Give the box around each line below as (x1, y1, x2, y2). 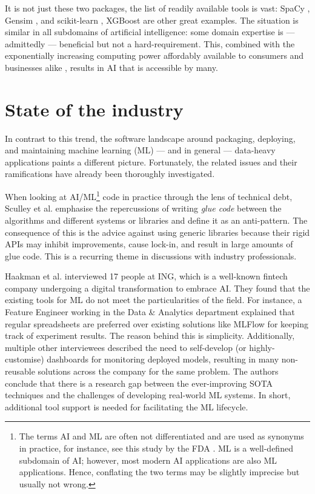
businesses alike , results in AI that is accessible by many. (5, 61, 218, 73)
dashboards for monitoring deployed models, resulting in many (47, 353, 279, 365)
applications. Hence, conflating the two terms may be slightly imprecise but (19, 466, 300, 478)
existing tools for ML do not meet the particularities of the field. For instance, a (5, 293, 302, 306)
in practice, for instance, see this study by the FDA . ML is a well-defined (19, 442, 293, 454)
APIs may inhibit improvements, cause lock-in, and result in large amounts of (5, 238, 293, 250)
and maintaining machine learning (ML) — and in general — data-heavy (5, 144, 276, 156)
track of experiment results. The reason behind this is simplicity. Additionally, (5, 329, 295, 342)
